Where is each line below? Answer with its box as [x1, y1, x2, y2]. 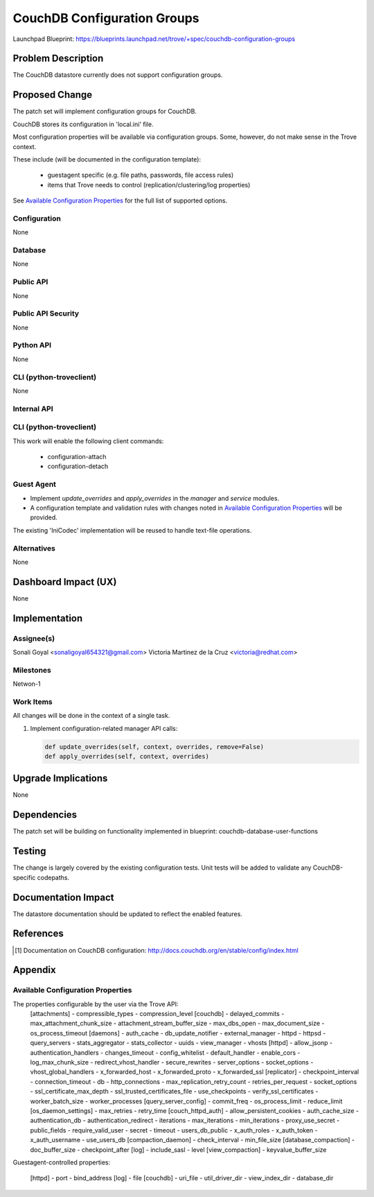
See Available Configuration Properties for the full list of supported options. [12, 196, 228, 205]
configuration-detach [47, 462, 109, 471]
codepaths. [37, 873, 69, 881]
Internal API [12, 404, 53, 413]
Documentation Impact [12, 891, 114, 903]
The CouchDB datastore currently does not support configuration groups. [12, 71, 223, 79]
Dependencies [12, 809, 78, 821]
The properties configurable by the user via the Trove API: [12, 999, 179, 1008]
